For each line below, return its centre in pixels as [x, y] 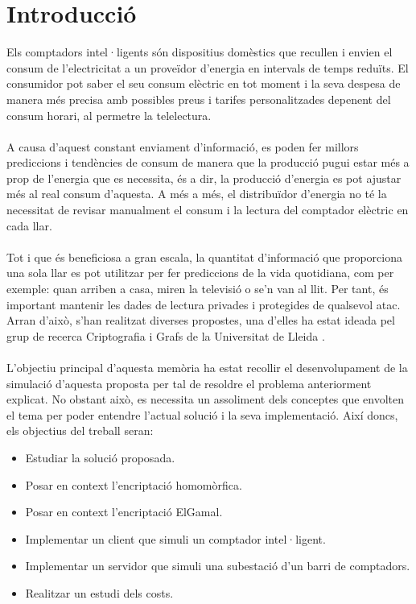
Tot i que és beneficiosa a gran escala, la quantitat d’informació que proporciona [204, 256]
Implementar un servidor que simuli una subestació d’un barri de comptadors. [218, 566]
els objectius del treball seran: [80, 430]
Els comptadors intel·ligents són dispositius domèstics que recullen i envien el [200, 52]
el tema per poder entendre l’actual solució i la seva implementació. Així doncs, [202, 414]
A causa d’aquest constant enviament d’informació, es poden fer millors [183, 146]
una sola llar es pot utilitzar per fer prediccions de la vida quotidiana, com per [200, 273]
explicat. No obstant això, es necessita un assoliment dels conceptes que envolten [206, 399]
